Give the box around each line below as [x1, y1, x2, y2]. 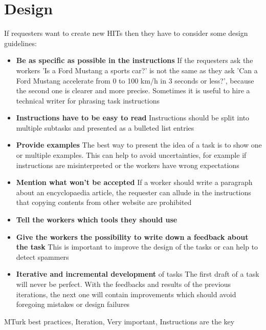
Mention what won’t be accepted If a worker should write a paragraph [16, 177, 253, 188]
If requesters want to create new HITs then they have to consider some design [4, 28, 248, 38]
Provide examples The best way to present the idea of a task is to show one [16, 139, 262, 150]
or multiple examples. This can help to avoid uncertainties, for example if [16, 150, 247, 160]
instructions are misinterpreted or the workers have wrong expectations [16, 159, 239, 170]
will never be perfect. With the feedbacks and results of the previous [16, 279, 231, 289]
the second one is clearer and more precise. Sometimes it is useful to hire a [16, 85, 250, 96]
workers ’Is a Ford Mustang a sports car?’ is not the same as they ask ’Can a [16, 65, 258, 75]
